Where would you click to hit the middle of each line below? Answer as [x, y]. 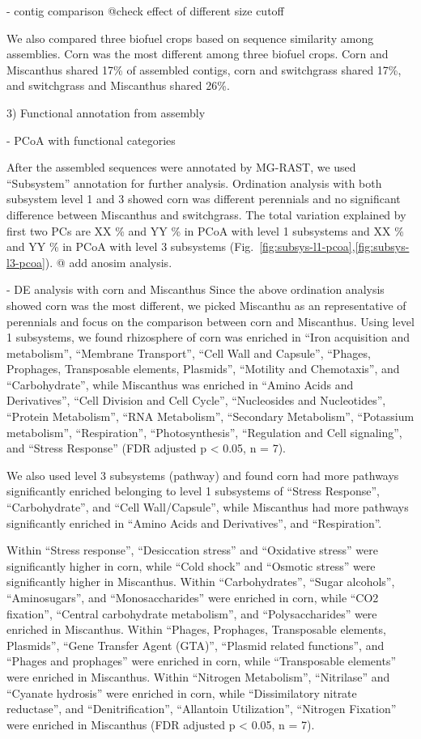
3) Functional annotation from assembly [106, 112]
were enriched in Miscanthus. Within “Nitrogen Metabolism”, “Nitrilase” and [198, 676]
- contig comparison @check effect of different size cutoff [145, 11]
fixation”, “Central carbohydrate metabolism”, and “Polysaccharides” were [192, 613]
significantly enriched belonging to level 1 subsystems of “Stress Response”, [193, 491]
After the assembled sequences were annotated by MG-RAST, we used [181, 167]
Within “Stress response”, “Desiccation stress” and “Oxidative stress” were [192, 550]
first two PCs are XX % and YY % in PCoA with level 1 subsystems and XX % [205, 230]
